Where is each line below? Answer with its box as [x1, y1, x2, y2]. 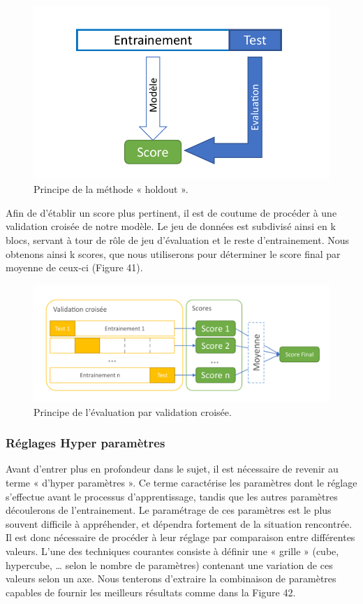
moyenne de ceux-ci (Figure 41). [6, 260, 143, 275]
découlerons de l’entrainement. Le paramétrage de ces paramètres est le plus [6, 503, 332, 517]
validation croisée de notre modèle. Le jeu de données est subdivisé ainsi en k [6, 219, 336, 233]
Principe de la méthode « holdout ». [34, 182, 188, 196]
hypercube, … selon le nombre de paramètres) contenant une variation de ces [6, 557, 333, 572]
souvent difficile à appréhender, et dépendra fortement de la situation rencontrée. [6, 516, 353, 531]
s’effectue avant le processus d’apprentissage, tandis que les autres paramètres [6, 489, 338, 503]
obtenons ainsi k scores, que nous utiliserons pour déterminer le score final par [6, 246, 341, 261]
